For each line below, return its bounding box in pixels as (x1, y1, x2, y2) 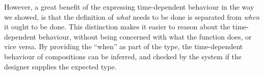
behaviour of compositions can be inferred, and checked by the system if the (4, 51, 242, 61)
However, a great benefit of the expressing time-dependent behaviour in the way (4, 2, 254, 12)
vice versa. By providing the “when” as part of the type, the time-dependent (4, 41, 243, 52)
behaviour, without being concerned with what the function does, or (38, 31, 252, 42)
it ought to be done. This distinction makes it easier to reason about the (4, 21, 230, 32)
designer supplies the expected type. (4, 61, 117, 71)
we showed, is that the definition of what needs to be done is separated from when (4, 11, 260, 22)
